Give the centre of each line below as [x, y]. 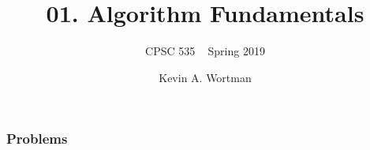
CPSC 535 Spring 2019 [205, 51]
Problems [37, 139]
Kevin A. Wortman [205, 77]
